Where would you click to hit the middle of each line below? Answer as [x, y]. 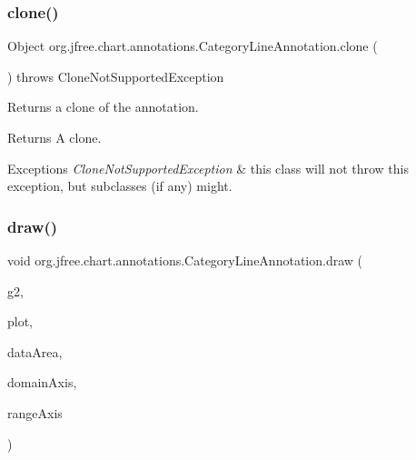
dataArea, [35, 351]
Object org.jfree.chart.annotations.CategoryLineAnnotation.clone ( [193, 46]
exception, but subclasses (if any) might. [120, 186]
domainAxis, [42, 382]
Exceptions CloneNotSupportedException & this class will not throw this [208, 168]
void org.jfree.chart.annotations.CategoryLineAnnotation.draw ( [185, 260]
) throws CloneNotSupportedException [116, 76]
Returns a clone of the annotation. [103, 107]
